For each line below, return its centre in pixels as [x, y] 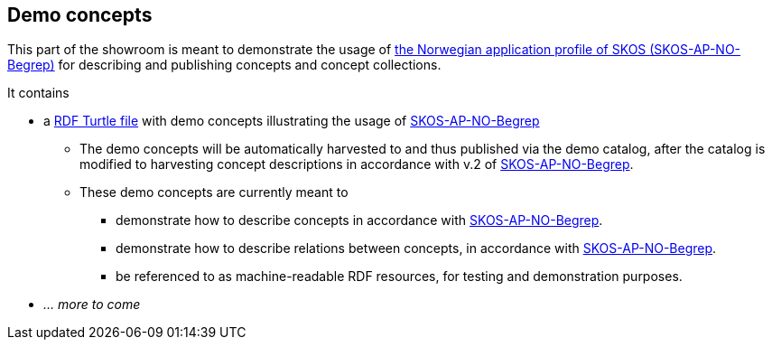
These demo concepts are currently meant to [214, 192]
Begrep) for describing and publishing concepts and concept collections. [224, 65]
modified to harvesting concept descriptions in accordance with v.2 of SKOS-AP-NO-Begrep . [357, 164]
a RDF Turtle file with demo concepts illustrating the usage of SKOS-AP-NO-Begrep [292, 121]
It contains [38, 93]
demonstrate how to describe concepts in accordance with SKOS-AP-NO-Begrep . [359, 220]
